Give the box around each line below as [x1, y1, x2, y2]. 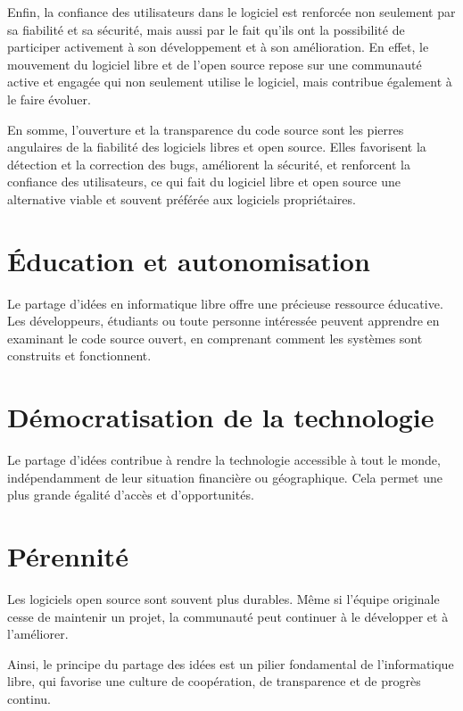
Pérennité [7, 538, 128, 575]
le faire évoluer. [7, 89, 91, 108]
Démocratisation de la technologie [7, 399, 434, 435]
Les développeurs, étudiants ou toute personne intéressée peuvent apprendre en [7, 311, 440, 330]
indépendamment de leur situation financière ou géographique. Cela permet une [7, 467, 442, 486]
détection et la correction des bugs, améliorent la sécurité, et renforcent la [7, 154, 410, 173]
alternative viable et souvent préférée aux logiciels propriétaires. [7, 189, 356, 208]
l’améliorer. [7, 624, 69, 643]
